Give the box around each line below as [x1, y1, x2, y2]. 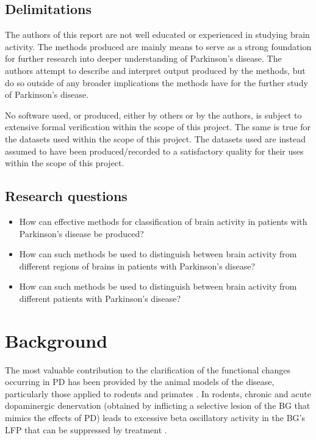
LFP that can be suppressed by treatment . [5, 423, 167, 436]
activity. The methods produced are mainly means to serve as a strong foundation [5, 40, 312, 53]
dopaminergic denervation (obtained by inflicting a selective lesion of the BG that [5, 399, 311, 412]
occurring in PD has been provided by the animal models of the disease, [5, 375, 275, 388]
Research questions [5, 186, 127, 205]
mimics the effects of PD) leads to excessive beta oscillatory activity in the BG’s [5, 411, 305, 424]
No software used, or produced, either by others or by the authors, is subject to [5, 108, 302, 121]
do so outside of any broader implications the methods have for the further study [5, 76, 308, 89]
